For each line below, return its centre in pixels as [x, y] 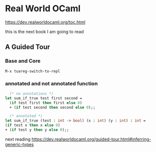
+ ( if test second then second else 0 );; [52, 107]
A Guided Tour [28, 47]
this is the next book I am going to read [45, 31]
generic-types [20, 144]
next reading [18, 139]
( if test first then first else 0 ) [46, 103]
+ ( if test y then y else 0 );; [37, 130]
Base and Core [23, 61]
